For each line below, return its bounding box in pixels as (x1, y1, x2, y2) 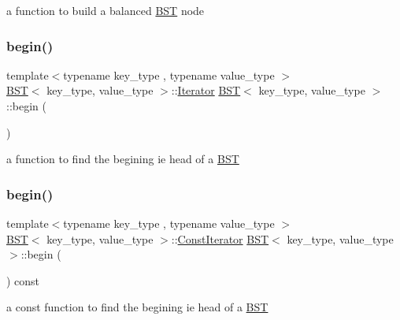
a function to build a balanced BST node (6, 2, 205, 18)
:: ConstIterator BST (171, 230, 269, 247)
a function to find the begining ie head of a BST (6, 151, 239, 167)
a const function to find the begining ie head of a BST (6, 299, 269, 315)
